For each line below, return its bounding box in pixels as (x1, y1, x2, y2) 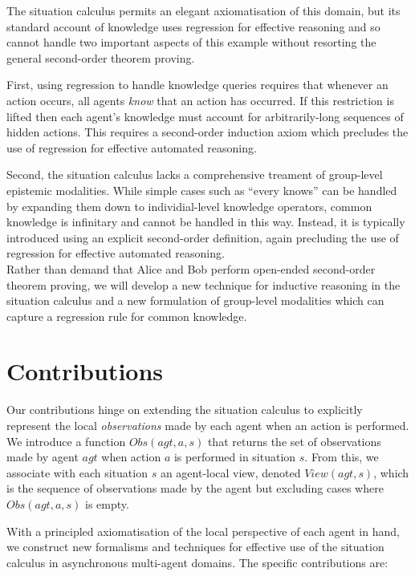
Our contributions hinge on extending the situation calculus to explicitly (6, 401, 363, 418)
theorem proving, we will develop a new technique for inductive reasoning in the (6, 276, 401, 293)
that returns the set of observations (207, 432, 381, 449)
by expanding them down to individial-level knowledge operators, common (6, 197, 372, 214)
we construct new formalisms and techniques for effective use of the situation (6, 538, 384, 555)
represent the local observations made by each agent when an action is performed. (6, 417, 409, 433)
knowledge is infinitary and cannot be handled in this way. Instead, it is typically (6, 213, 405, 230)
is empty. (85, 495, 129, 512)
